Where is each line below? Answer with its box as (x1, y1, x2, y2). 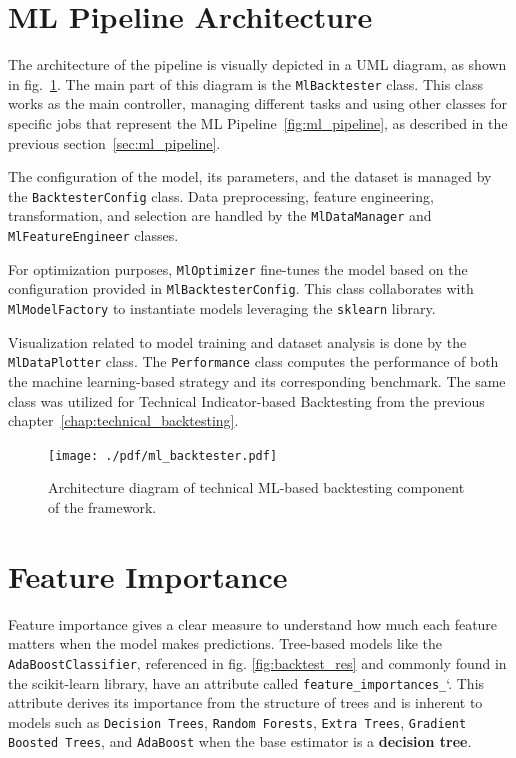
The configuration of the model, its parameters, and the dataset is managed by (8, 166, 492, 187)
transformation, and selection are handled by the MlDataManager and (8, 205, 432, 226)
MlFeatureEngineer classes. (8, 225, 179, 246)
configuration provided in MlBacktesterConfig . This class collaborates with (8, 278, 474, 299)
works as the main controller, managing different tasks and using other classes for (8, 93, 507, 114)
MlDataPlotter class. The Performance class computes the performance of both (8, 351, 499, 372)
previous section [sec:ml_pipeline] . (8, 132, 221, 153)
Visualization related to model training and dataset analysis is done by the (8, 331, 467, 352)
